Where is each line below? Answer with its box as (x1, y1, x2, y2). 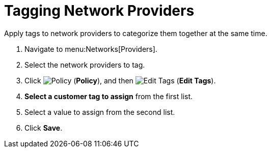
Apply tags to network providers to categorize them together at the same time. (4, 28, 267, 38)
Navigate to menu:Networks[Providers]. (24, 44, 157, 53)
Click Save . (24, 123, 63, 132)
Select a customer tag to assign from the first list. (24, 92, 193, 101)
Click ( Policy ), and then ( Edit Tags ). (24, 76, 216, 85)
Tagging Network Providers (4, 2, 195, 19)
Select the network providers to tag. (24, 60, 145, 69)
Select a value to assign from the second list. (24, 107, 175, 116)
